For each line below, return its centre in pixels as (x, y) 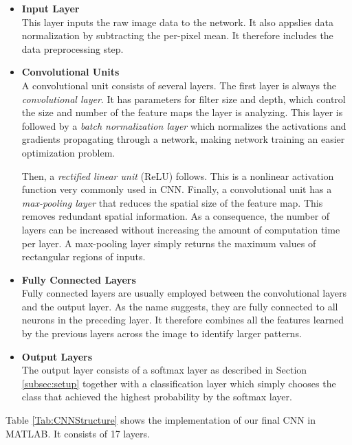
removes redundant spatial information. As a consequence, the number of (176, 216)
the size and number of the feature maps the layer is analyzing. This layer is (182, 112)
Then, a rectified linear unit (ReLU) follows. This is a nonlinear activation (178, 175)
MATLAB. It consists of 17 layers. (78, 433)
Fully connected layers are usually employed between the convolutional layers (184, 293)
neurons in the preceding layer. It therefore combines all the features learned (183, 320)
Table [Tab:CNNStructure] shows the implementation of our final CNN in (161, 420)
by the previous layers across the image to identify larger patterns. (162, 333)
